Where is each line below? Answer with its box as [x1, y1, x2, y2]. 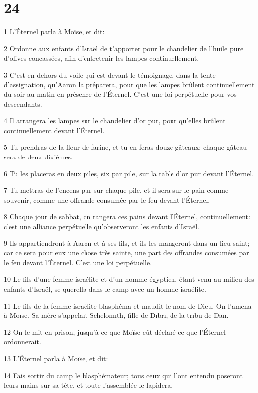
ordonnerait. [4, 336, 41, 347]
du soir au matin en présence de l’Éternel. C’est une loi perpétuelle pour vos [4, 89, 237, 99]
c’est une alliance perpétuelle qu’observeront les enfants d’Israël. [4, 221, 199, 232]
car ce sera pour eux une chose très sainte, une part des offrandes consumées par [4, 247, 249, 258]
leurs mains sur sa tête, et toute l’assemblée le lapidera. [4, 380, 173, 390]
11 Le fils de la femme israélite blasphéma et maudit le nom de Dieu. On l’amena [4, 300, 252, 311]
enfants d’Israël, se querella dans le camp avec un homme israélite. [4, 284, 206, 294]
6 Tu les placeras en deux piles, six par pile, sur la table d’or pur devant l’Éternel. [4, 168, 254, 178]
